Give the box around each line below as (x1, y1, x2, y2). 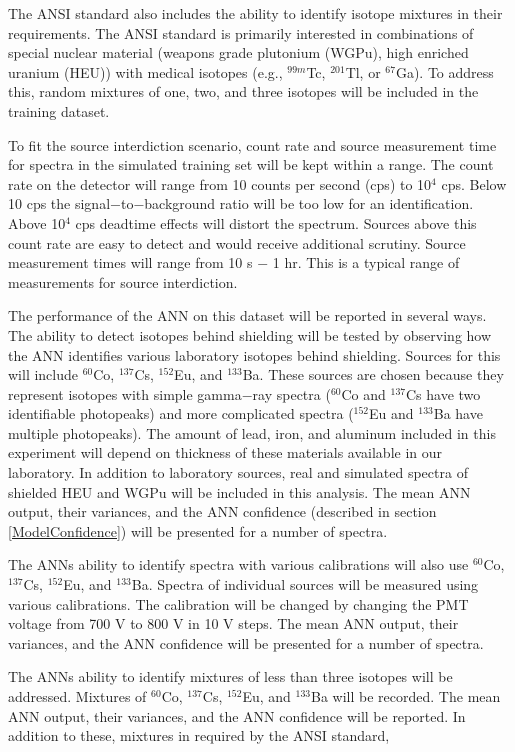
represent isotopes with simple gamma (8, 383, 242, 404)
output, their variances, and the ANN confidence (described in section (8, 501, 437, 522)
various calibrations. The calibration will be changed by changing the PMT (8, 593, 469, 614)
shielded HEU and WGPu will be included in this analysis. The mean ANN (8, 481, 471, 502)
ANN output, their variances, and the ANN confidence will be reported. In (8, 705, 466, 726)
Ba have (433, 403, 483, 424)
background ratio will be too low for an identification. (144, 193, 474, 214)
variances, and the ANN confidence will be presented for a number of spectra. (8, 632, 484, 653)
